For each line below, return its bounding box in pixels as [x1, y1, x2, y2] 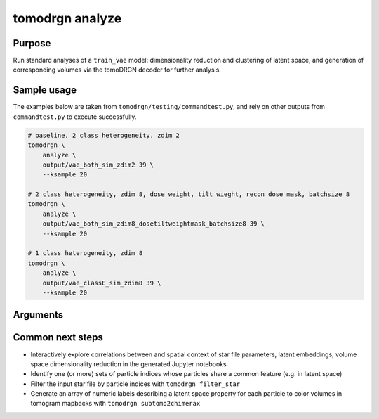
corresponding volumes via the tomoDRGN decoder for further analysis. [13, 65, 221, 74]
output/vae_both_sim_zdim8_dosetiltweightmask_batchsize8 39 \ [42, 220, 265, 228]
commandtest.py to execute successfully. [13, 112, 137, 121]
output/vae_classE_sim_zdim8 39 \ [42, 278, 161, 287]
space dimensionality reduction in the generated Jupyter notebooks [30, 359, 227, 368]
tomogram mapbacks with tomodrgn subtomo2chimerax [30, 399, 201, 408]
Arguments [13, 309, 64, 321]
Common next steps [13, 331, 103, 344]
